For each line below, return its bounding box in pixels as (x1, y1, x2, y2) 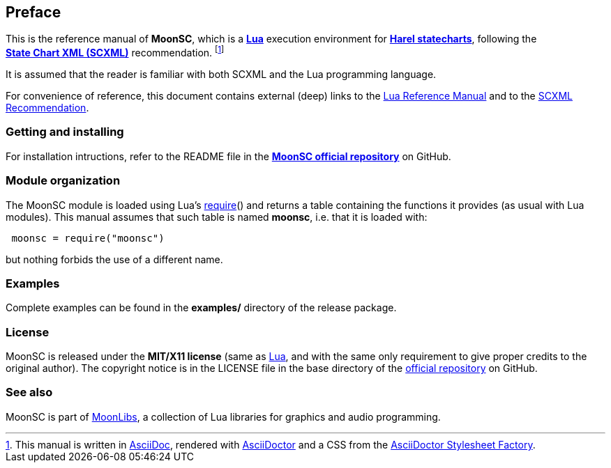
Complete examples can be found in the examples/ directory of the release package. (6, 302, 397, 314)
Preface (6, 3, 61, 21)
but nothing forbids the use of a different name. (6, 253, 223, 265)
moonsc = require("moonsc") (11, 232, 165, 244)
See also (6, 385, 53, 400)
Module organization (6, 173, 121, 188)
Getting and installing (6, 125, 124, 139)
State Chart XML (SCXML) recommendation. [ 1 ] (6, 45, 225, 59)
